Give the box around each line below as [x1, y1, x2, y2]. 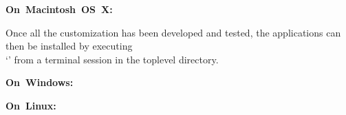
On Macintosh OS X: [6, 2, 113, 16]
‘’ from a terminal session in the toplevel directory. [6, 52, 219, 66]
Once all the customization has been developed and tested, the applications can [6, 25, 341, 39]
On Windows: [6, 75, 74, 90]
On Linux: [6, 98, 56, 112]
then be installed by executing [6, 39, 133, 53]
